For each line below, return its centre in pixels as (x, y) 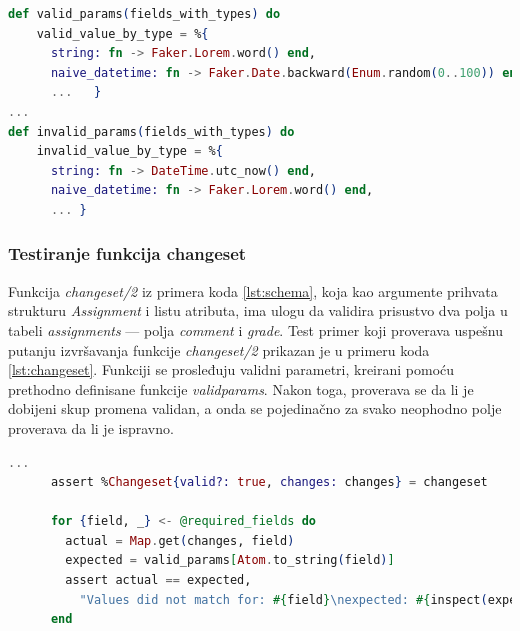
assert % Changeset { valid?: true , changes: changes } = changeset (269, 482)
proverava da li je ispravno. (91, 427)
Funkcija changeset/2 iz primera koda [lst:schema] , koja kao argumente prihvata (253, 290)
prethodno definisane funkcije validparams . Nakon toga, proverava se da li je (241, 388)
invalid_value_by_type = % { (129, 151)
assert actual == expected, (158, 580)
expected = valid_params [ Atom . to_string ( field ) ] (230, 560)
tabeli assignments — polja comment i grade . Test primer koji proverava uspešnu (255, 329)
